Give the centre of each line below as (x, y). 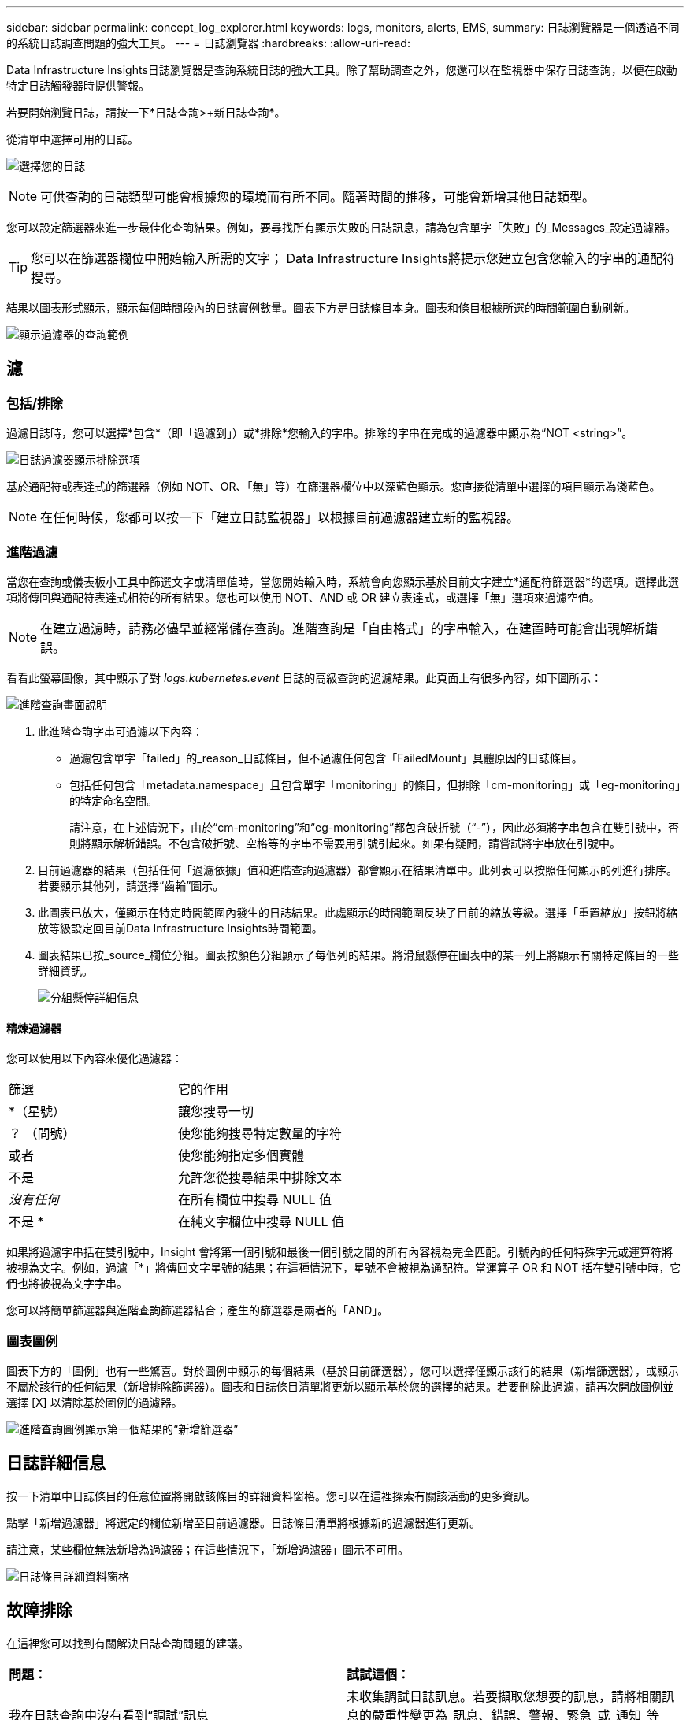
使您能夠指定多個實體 (241, 1156)
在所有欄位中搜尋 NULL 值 (255, 1200)
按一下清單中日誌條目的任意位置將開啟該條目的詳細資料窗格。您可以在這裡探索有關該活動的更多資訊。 (271, 1496)
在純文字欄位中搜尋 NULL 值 (262, 1222)
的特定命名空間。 (113, 800)
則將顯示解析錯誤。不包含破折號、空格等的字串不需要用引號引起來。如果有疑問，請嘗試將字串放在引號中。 (345, 843)
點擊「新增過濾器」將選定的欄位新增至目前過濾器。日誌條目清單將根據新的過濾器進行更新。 (243, 1522)
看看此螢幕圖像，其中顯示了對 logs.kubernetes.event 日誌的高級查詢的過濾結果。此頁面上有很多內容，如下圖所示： (304, 677)
